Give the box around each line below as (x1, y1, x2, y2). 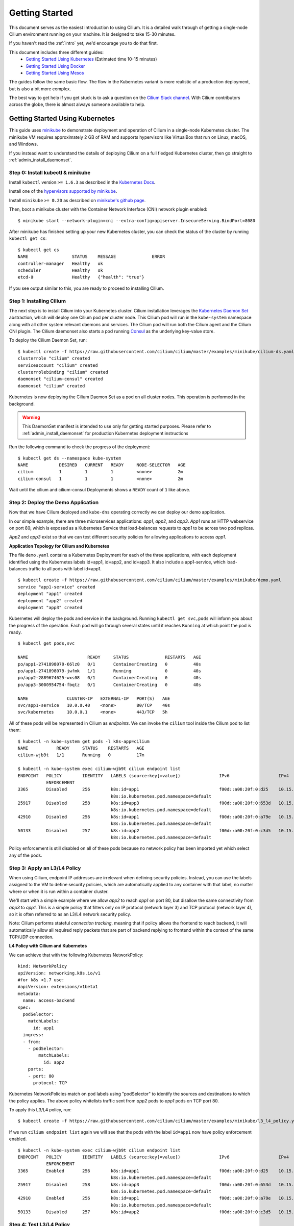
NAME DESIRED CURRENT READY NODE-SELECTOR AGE (18, 462, 186, 468)
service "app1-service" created (18, 584, 96, 589)
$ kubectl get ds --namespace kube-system (18, 455, 122, 461)
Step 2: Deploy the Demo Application (9, 499, 99, 506)
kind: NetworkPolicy (18, 964, 67, 969)
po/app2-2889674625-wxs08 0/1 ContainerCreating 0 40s (18, 675, 201, 681)
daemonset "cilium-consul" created (18, 376, 103, 382)
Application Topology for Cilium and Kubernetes (9, 543, 110, 549)
